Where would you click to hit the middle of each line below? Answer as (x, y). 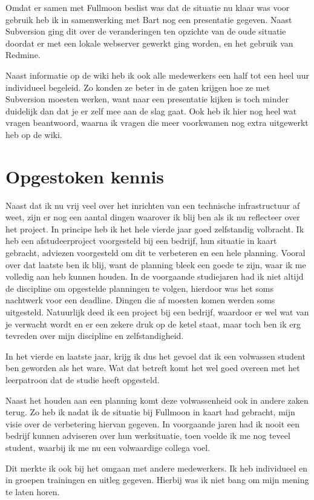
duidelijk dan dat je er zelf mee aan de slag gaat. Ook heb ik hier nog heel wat (151, 110)
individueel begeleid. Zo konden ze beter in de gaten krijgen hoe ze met (138, 87)
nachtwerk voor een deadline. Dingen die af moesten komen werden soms (140, 300)
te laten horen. (33, 491)
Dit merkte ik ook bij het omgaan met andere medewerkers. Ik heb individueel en (156, 468)
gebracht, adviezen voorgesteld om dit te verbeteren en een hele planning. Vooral (155, 253)
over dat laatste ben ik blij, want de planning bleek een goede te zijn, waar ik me (156, 264)
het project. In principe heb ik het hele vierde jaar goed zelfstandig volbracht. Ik (155, 229)
